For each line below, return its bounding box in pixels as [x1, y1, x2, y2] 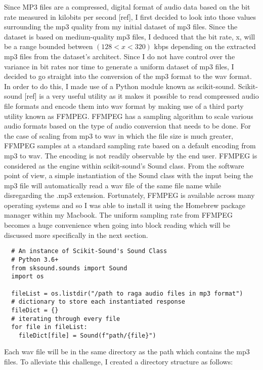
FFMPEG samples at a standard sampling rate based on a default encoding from [4, 140, 256, 151]
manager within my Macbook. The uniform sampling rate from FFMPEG [4, 210, 233, 220]
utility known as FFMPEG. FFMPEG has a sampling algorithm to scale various [4, 110, 253, 121]
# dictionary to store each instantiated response [11, 298, 185, 306]
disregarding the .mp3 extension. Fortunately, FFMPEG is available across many [4, 190, 255, 200]
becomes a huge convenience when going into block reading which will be [4, 220, 230, 230]
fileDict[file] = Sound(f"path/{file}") [18, 332, 156, 339]
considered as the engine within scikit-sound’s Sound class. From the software [4, 160, 244, 171]
